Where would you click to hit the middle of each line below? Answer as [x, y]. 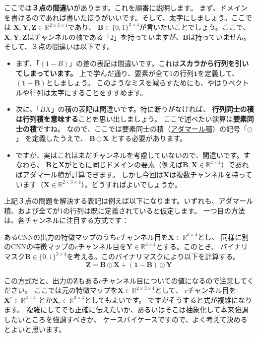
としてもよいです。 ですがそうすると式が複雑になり [168, 300]
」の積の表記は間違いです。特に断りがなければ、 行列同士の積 [152, 109]
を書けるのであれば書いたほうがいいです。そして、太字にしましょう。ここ [125, 17]
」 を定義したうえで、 [51, 138]
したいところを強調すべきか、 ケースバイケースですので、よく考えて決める [126, 319]
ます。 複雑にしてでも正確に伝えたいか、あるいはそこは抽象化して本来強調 [126, 309]
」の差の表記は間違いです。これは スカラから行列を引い [159, 63]
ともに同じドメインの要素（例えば [127, 165]
